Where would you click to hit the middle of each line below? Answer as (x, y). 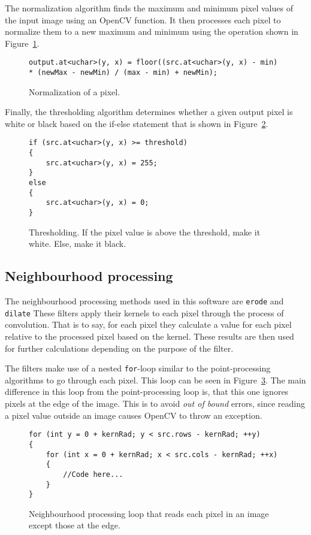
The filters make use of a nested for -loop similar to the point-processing (138, 368)
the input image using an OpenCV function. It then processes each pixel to (143, 19)
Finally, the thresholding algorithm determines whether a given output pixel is (149, 112)
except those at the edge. (75, 525)
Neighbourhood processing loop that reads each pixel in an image (149, 513)
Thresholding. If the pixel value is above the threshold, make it (145, 232)
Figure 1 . (22, 43)
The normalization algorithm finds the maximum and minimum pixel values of (149, 8)
